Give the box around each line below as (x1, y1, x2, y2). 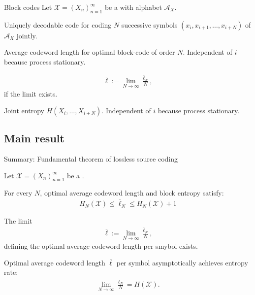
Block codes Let (4, 2, 52, 12)
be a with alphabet (104, 2, 162, 12)
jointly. (16, 30, 37, 40)
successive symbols (121, 19, 178, 30)
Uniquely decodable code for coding (4, 19, 112, 30)
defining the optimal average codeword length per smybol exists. (4, 241, 198, 251)
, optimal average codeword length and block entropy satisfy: (40, 188, 224, 198)
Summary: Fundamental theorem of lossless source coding (4, 153, 178, 164)
